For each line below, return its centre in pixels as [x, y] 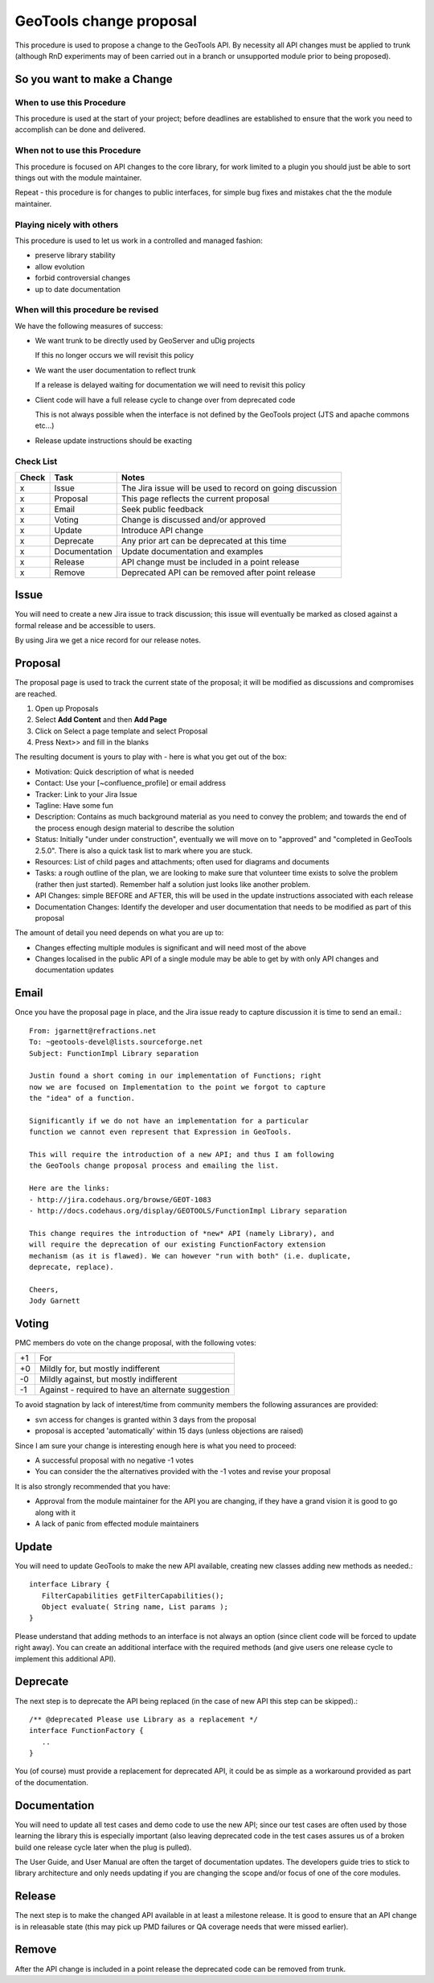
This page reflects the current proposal [195, 499]
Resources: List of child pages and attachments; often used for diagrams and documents [182, 861]
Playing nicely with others [67, 224]
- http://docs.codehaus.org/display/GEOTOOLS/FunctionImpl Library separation [188, 1211]
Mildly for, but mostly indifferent [100, 1369]
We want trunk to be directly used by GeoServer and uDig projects [145, 341]
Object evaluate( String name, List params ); [135, 1607]
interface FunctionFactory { [86, 1731]
